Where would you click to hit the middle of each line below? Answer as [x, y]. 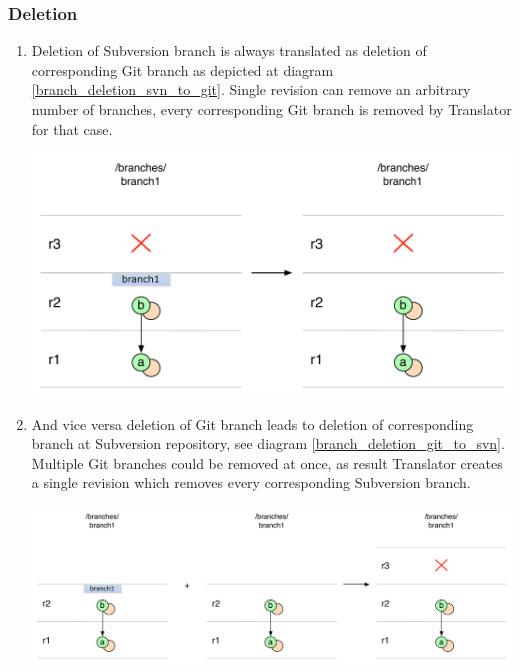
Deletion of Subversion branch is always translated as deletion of [229, 50]
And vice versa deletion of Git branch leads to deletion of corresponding [252, 423]
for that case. [72, 128]
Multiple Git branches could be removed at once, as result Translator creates [267, 462]
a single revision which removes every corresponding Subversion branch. [251, 482]
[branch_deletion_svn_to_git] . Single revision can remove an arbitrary [251, 89]
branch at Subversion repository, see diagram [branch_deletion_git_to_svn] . [268, 443]
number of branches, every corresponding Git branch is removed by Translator [271, 109]
